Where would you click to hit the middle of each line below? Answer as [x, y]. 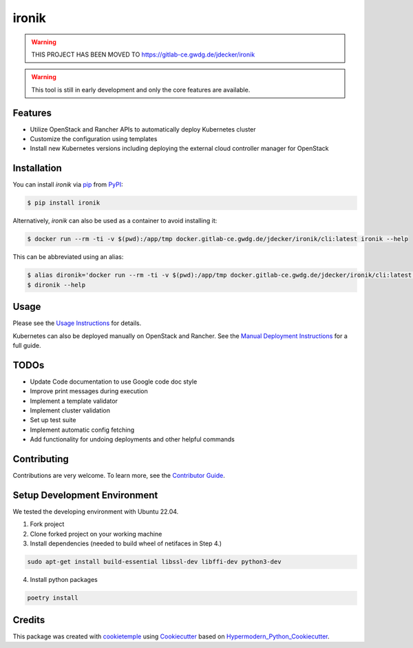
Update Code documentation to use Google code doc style [114, 382]
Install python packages [64, 580]
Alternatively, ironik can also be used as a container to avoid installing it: [115, 221]
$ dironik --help [56, 285]
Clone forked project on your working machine [96, 534]
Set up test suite [53, 420]
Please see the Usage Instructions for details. [77, 323]
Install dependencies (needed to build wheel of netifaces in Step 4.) [126, 543]
